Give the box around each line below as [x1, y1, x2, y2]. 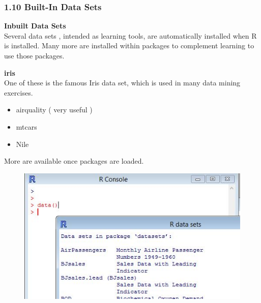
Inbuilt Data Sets [4, 20, 66, 31]
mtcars [16, 121, 37, 132]
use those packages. [4, 50, 65, 60]
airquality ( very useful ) [16, 104, 93, 115]
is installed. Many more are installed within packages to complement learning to [4, 40, 254, 51]
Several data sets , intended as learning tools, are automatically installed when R [4, 30, 257, 41]
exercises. [4, 87, 33, 98]
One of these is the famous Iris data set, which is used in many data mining [4, 77, 241, 88]
